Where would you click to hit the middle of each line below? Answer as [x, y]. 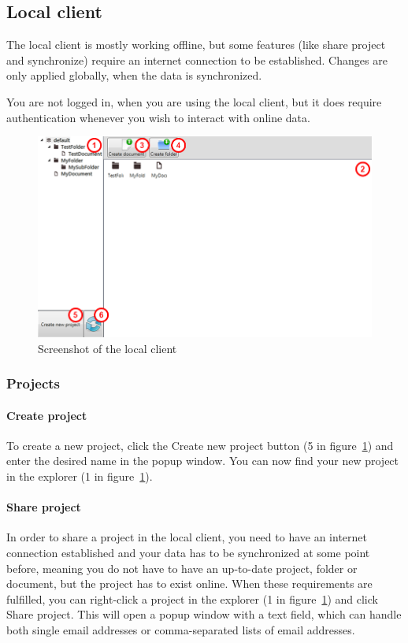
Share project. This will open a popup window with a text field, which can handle [204, 614]
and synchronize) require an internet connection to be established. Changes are [197, 59]
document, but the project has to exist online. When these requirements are [189, 584]
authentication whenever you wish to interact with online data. [158, 117]
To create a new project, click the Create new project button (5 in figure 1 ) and [200, 445]
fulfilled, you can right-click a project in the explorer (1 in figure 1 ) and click [192, 598]
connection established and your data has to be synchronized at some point [188, 552]
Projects [33, 383]
